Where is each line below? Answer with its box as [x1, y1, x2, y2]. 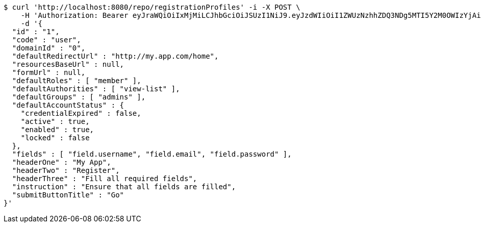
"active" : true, [20, 117, 90, 125]
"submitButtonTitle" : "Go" [12, 191, 124, 199]
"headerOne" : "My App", [12, 158, 111, 166]
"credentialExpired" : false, [20, 109, 141, 117]
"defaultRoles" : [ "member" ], [12, 77, 141, 85]
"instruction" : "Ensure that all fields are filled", [12, 183, 236, 191]
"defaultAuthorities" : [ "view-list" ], [12, 85, 180, 93]
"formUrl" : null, [12, 68, 86, 77]
